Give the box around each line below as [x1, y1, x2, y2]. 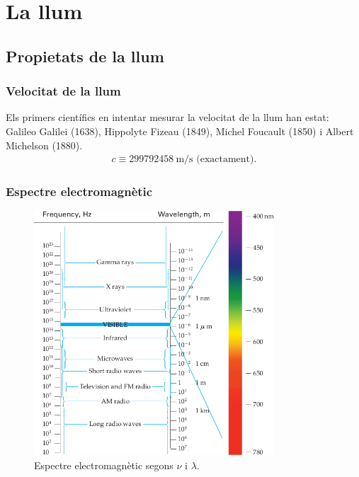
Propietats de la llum [6, 45, 164, 67]
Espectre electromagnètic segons [34, 457, 173, 472]
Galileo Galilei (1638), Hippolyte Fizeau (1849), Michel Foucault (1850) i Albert [6, 123, 354, 138]
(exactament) [196, 154, 254, 165]
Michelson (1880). [6, 137, 83, 152]
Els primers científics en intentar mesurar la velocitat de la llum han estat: [6, 110, 329, 125]
